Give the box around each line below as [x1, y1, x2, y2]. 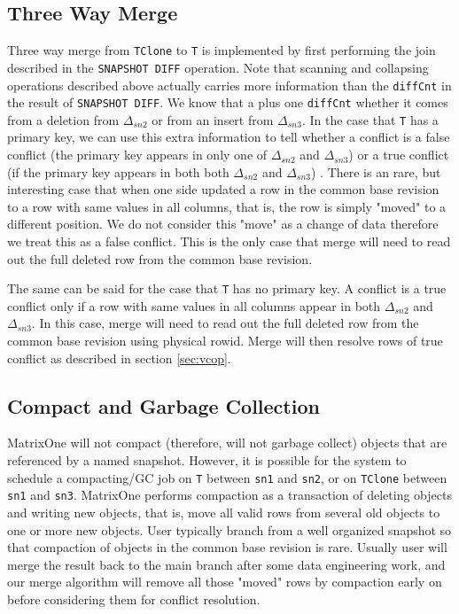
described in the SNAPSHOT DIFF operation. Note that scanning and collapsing [7, 58, 429, 76]
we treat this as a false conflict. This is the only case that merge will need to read [7, 232, 451, 251]
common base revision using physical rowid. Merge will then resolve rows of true [7, 331, 443, 350]
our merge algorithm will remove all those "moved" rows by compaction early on [7, 572, 442, 591]
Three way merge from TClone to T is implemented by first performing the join [7, 41, 436, 59]
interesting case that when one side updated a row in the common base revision [7, 180, 440, 198]
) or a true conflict [348, 145, 449, 164]
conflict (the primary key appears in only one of [7, 145, 268, 164]
